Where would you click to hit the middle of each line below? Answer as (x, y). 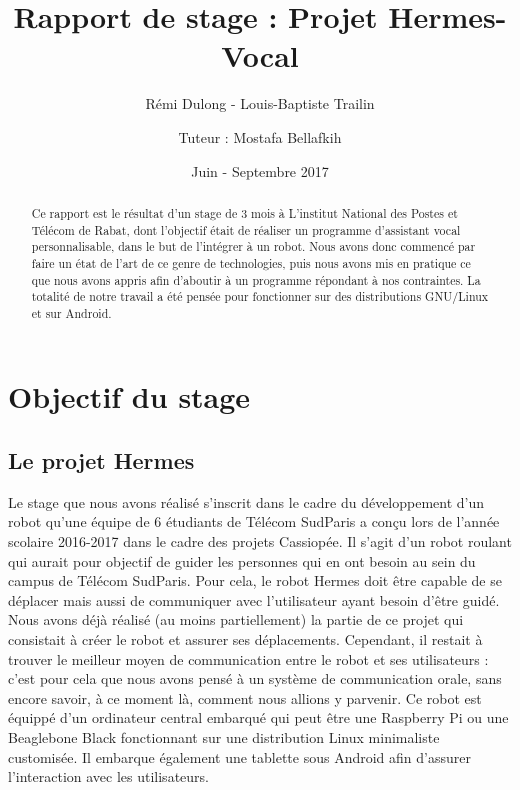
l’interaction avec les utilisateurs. (108, 776)
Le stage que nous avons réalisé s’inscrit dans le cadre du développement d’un (246, 501)
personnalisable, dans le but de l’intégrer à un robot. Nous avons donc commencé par (253, 246)
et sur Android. (71, 312)
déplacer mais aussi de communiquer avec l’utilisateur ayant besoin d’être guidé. (254, 599)
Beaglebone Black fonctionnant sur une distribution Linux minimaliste (224, 737)
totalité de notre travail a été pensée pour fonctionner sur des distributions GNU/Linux (260, 296)
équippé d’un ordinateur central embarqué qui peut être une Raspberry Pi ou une (258, 717)
